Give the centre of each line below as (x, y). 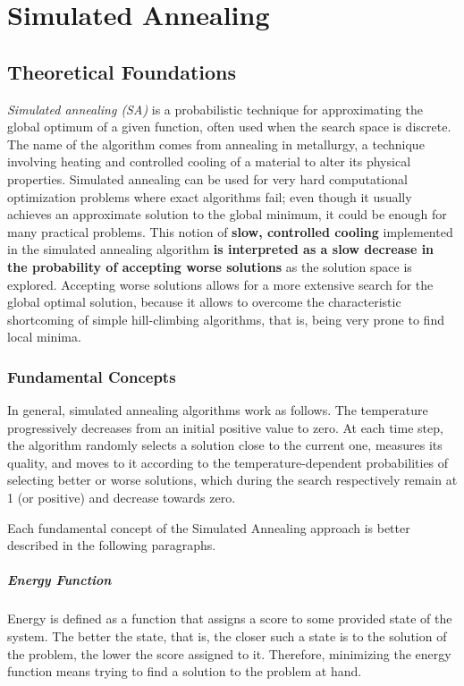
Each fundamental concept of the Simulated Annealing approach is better (209, 527)
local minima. (44, 337)
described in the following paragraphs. (112, 545)
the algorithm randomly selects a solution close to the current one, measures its (225, 445)
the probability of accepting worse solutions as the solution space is (210, 266)
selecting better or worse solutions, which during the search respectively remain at (232, 480)
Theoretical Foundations (122, 71)
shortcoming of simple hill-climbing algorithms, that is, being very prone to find (226, 319)
